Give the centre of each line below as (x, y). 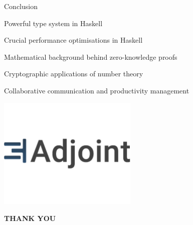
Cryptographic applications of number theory (74, 74)
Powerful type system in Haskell (53, 23)
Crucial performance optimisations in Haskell (73, 40)
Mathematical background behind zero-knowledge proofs (91, 57)
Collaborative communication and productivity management (97, 90)
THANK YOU (30, 218)
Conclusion (21, 6)
